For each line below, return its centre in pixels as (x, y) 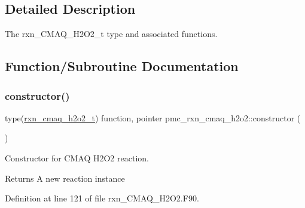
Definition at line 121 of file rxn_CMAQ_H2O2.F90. (102, 198)
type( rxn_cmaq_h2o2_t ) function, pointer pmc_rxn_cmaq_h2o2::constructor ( (153, 117)
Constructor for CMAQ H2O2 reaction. (77, 157)
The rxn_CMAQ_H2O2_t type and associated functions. (111, 34)
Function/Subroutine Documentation (122, 66)
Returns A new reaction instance (65, 178)
